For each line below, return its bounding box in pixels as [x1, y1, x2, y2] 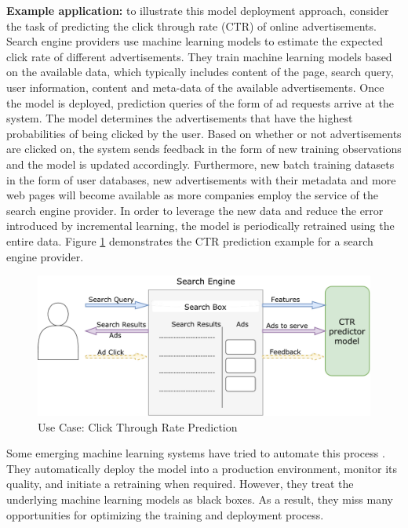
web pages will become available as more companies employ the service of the [6, 187, 378, 203]
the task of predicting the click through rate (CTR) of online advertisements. [6, 17, 377, 34]
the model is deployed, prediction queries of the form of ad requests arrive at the [6, 94, 395, 111]
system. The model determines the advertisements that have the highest [6, 110, 353, 126]
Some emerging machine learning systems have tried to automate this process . [6, 445, 385, 461]
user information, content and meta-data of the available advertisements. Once [6, 78, 384, 95]
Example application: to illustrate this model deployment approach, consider [6, 2, 389, 18]
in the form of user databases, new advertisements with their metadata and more [6, 171, 396, 188]
